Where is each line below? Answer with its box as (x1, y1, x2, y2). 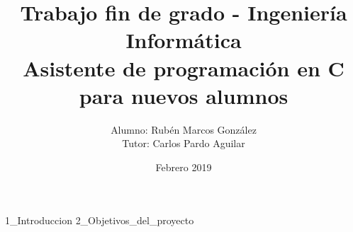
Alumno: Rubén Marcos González (111, 122, 257, 137)
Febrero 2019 (155, 159, 212, 174)
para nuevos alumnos (79, 81, 288, 110)
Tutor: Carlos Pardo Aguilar (122, 136, 245, 151)
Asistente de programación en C (23, 53, 344, 82)
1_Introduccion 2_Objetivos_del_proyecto (5, 213, 194, 228)
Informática (125, 25, 242, 54)
